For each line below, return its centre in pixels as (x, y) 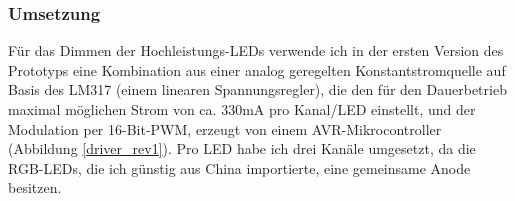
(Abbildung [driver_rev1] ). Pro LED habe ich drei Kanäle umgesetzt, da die (242, 148)
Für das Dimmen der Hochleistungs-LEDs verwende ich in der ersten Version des (256, 50)
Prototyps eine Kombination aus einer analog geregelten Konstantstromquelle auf (257, 69)
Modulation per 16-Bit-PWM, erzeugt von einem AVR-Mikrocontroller (225, 128)
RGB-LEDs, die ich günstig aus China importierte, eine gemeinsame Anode (239, 167)
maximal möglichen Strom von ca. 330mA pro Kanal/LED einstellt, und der (242, 109)
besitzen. (35, 187)
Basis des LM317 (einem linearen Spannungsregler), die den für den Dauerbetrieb (257, 89)
